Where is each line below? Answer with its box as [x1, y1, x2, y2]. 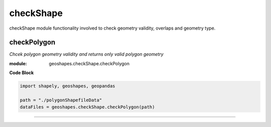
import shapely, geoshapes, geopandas [20, 83, 115, 89]
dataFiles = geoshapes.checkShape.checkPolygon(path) [20, 104, 155, 110]
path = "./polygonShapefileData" [20, 97, 102, 103]
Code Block [9, 70, 34, 76]
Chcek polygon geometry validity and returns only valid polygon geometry [9, 51, 164, 57]
